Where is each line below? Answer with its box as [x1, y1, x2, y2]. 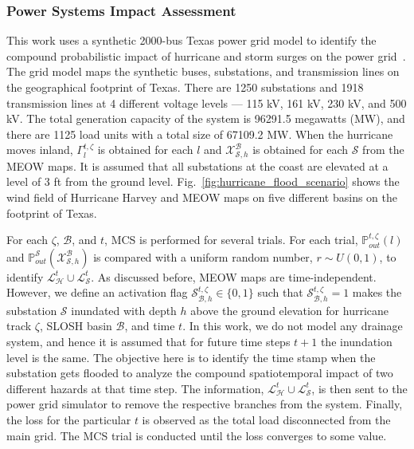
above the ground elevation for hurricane [190, 301, 389, 318]
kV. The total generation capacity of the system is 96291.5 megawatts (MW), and [6, 110, 405, 127]
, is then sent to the [311, 380, 408, 396]
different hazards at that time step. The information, [6, 380, 264, 396]
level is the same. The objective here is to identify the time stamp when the [6, 349, 376, 365]
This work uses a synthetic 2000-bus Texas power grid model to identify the [6, 32, 377, 49]
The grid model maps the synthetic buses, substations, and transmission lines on [6, 63, 400, 80]
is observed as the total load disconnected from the [142, 411, 391, 427]
